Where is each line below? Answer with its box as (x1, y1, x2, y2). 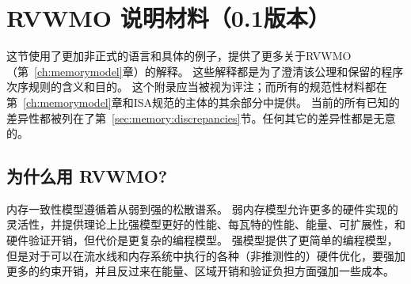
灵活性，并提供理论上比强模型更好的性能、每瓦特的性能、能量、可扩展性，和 (6, 216, 405, 233)
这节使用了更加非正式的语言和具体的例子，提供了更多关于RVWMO (6, 47, 352, 64)
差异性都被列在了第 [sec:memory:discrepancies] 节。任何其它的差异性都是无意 (6, 109, 396, 126)
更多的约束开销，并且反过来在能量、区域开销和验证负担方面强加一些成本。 (6, 263, 394, 279)
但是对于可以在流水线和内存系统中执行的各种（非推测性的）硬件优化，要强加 (6, 247, 405, 263)
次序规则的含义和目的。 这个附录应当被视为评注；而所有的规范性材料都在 (6, 78, 387, 95)
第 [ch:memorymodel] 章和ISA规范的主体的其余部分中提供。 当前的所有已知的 (6, 93, 400, 110)
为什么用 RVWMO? (6, 164, 168, 188)
